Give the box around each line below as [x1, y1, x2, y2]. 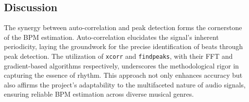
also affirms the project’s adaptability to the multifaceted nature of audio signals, [4, 79, 246, 89]
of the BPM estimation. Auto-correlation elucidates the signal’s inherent [4, 32, 219, 42]
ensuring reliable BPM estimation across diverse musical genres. [4, 89, 194, 99]
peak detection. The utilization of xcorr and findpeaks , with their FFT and [4, 51, 233, 61]
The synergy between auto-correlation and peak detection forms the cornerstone [4, 22, 242, 33]
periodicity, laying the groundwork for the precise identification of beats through [4, 41, 243, 51]
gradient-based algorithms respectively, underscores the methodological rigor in [4, 60, 239, 70]
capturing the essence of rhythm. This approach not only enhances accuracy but [4, 70, 243, 80]
